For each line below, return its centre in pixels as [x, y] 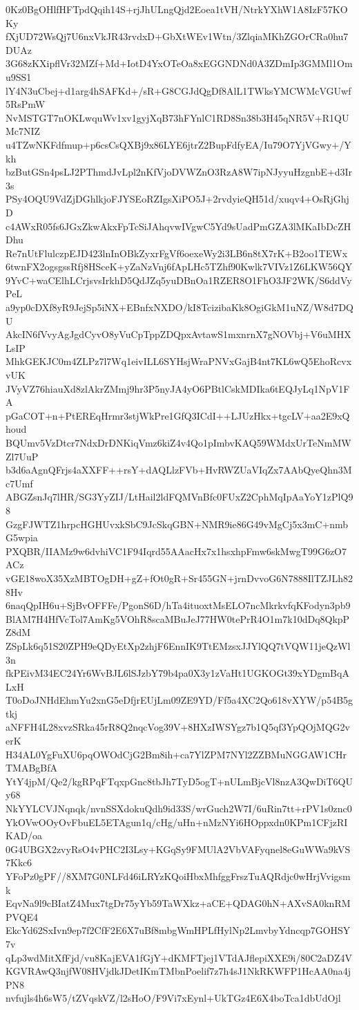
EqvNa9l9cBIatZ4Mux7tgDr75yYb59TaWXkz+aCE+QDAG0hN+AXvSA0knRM [178, 903]
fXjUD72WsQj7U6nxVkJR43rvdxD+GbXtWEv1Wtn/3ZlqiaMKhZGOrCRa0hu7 [177, 36]
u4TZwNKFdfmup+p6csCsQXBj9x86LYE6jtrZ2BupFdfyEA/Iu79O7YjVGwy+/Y [178, 144]
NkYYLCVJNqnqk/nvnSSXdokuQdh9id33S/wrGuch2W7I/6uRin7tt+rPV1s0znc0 [179, 808]
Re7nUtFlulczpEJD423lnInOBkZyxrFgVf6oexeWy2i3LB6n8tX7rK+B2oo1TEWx [177, 253]
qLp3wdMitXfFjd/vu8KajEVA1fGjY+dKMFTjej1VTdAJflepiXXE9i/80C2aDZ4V [179, 957]
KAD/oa [24, 835]
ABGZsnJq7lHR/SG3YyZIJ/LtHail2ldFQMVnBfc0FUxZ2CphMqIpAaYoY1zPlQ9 [179, 497]
